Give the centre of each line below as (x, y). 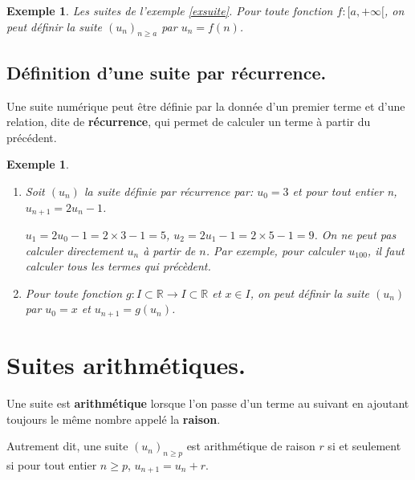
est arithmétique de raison (251, 446)
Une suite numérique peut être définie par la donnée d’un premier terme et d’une (206, 106)
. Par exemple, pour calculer (275, 250)
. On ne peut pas (355, 235)
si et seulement (364, 446)
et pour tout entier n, (345, 191)
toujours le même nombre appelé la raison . (114, 419)
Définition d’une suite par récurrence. (167, 72)
